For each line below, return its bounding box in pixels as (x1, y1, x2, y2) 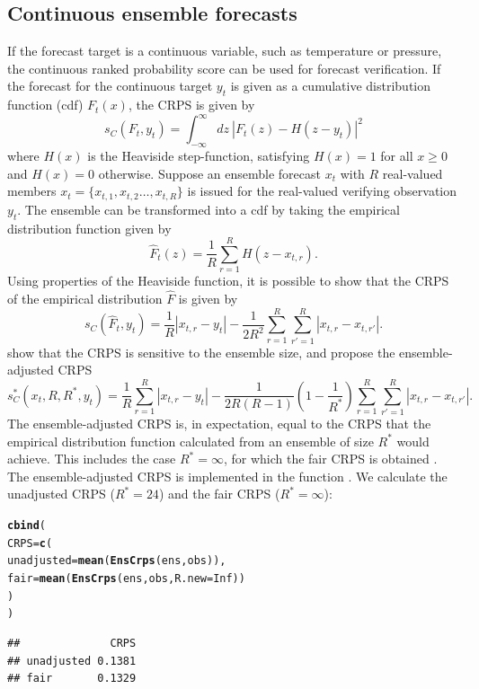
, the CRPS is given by (128, 95, 255, 114)
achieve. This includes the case (7, 449, 176, 468)
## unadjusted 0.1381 (7, 654, 137, 667)
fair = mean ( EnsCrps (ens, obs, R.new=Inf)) (7, 572, 245, 586)
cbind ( (7, 519, 46, 533)
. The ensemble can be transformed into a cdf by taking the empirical (17, 199, 400, 218)
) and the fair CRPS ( (158, 484, 280, 503)
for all (380, 146, 413, 165)
